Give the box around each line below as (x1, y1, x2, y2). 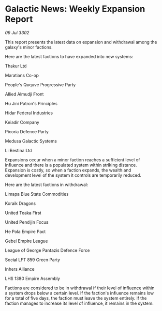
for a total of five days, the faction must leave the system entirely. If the (5, 295, 147, 301)
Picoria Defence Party (5, 128, 49, 134)
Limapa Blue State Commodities (5, 191, 69, 197)
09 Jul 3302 (5, 30, 29, 35)
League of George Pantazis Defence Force (5, 247, 90, 253)
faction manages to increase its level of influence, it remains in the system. (5, 300, 154, 306)
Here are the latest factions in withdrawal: (5, 182, 88, 187)
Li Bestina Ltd (5, 147, 32, 153)
